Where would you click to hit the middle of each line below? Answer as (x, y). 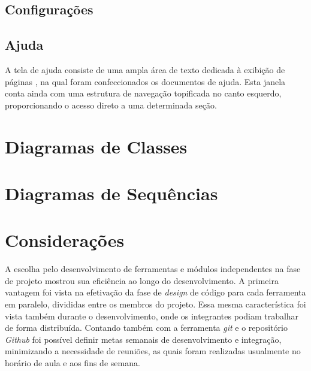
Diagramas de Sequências (111, 193)
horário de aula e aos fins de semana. (73, 362)
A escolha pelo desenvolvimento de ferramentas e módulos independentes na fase (153, 269)
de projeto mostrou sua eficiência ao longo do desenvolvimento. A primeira (142, 280)
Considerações (65, 240)
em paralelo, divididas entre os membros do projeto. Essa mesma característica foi (155, 304)
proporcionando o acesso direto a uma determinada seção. (111, 105)
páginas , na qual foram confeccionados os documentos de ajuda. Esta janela (145, 81)
